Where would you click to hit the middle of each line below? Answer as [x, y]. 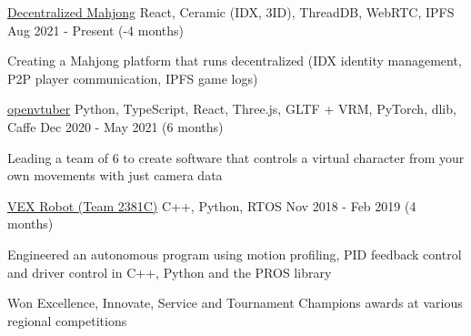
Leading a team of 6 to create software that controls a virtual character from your [236, 157]
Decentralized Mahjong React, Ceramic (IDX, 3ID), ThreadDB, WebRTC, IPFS [231, 12]
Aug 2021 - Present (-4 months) [96, 30]
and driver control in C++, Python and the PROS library [170, 272]
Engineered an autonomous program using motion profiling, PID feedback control [235, 254]
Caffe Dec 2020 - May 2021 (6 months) [115, 126]
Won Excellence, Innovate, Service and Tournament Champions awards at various [235, 303]
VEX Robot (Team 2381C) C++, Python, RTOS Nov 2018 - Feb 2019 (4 [212, 205]
